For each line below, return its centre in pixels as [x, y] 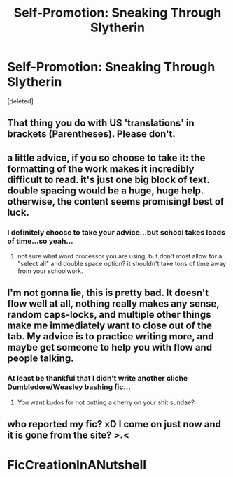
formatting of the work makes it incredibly [101, 169]
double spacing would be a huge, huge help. [106, 190]
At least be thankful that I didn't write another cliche [97, 379]
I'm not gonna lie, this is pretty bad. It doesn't [108, 293]
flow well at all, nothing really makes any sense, [113, 304]
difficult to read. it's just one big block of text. [108, 179]
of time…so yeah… [40, 241]
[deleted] [20, 101]
